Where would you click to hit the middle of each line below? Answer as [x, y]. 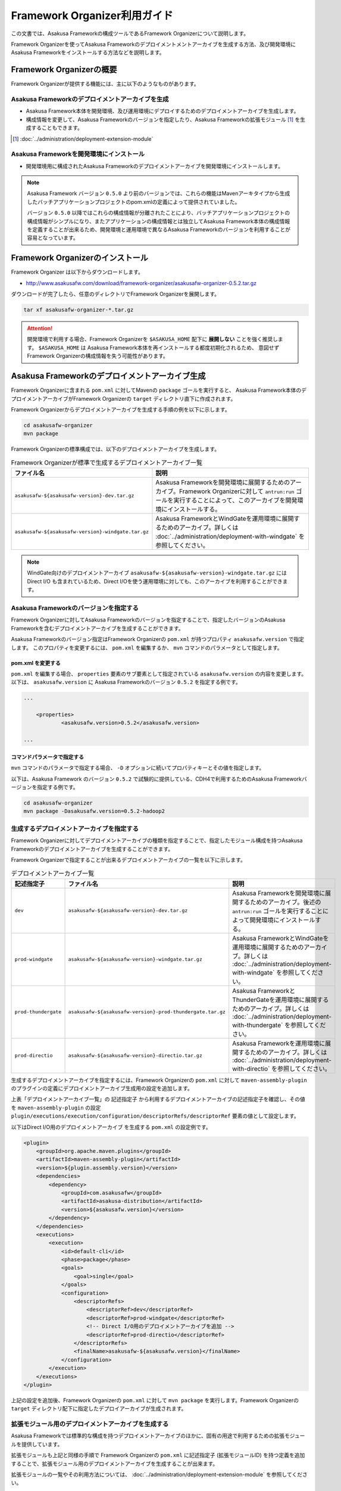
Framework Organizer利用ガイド [92, 16]
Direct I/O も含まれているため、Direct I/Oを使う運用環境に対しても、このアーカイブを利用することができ [155, 581]
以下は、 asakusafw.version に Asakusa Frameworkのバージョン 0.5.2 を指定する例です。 [126, 682]
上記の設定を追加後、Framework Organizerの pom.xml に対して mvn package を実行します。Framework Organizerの [155, 1400]
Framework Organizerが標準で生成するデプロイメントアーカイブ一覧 [107, 462]
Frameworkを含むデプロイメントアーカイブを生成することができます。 [97, 628]
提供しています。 [42, 1444]
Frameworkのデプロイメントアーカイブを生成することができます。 [92, 849]
